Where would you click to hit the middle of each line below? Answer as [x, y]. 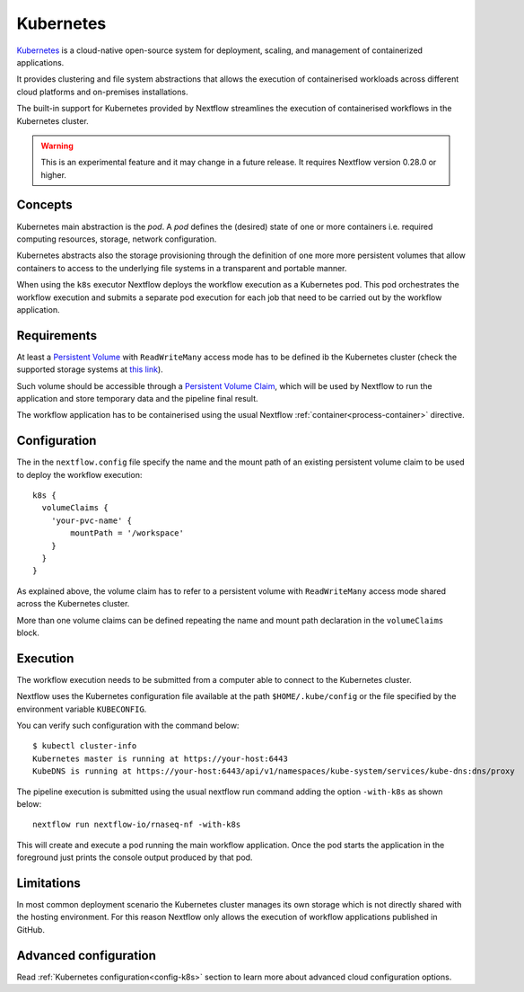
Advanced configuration [87, 956]
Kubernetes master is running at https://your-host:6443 [161, 758]
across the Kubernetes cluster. [73, 604]
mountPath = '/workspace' [127, 533]
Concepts [44, 205]
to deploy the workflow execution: [79, 474]
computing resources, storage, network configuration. [117, 239]
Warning [57, 146]
